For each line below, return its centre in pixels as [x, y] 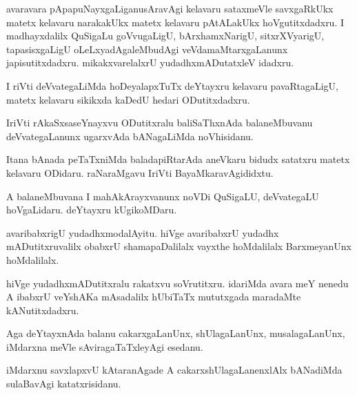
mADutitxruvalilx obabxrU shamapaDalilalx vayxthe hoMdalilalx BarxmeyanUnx [179, 246]
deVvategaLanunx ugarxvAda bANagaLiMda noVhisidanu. [130, 136]
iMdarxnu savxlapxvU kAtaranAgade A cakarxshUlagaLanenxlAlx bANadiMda [174, 370]
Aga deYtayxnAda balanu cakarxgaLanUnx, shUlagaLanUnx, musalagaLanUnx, [176, 333]
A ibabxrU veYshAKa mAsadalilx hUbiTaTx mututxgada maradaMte [154, 297]
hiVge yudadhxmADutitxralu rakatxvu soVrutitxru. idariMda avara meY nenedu [177, 283]
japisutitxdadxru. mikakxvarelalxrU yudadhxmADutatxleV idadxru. [150, 62]
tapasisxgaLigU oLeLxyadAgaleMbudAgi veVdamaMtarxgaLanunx [147, 49]
